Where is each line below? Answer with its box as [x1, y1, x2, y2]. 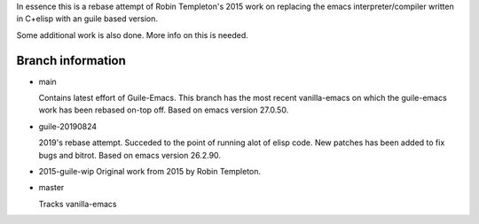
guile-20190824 [38, 120, 98, 132]
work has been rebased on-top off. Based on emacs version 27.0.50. [38, 104, 289, 115]
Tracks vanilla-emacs [38, 198, 117, 209]
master [38, 182, 65, 193]
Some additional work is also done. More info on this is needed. [16, 29, 248, 40]
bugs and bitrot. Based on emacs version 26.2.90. [38, 150, 222, 160]
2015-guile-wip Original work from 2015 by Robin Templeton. [38, 166, 262, 177]
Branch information [16, 53, 126, 68]
